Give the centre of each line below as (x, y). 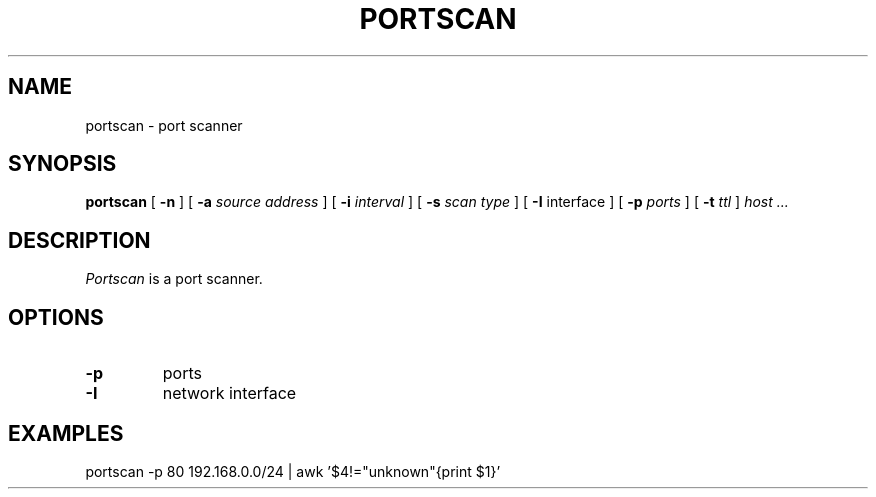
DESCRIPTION (79, 240)
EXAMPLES (66, 433)
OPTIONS (56, 317)
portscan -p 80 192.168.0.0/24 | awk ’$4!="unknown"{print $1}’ (293, 471)
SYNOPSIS (62, 164)
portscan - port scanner (164, 125)
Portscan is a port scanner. (174, 279)
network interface (229, 393)
